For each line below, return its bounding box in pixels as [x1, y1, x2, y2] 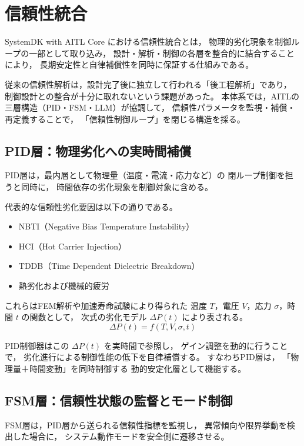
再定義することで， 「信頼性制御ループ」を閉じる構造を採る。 [5, 112, 245, 125]
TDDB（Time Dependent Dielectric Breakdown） [18, 259, 200, 272]
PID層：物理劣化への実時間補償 [5, 141, 192, 159]
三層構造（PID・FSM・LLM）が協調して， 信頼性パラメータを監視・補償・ [5, 101, 296, 114]
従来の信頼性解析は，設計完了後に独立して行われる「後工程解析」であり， [5, 78, 292, 90]
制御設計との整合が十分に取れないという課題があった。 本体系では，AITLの [5, 89, 299, 102]
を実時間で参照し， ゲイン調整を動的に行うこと [103, 339, 288, 351]
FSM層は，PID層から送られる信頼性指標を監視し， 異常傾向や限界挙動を [5, 418, 287, 431]
